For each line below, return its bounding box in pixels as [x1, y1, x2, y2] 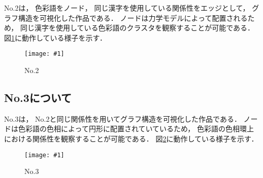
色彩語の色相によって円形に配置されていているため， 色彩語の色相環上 [18, 123, 254, 134]
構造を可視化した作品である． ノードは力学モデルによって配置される [18, 12, 248, 23]
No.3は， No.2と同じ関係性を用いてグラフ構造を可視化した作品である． [4, 113, 241, 124]
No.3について [4, 90, 72, 105]
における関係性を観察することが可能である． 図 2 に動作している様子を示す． [4, 133, 258, 144]
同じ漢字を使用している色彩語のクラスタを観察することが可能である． [20, 22, 255, 33]
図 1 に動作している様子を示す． [4, 32, 107, 43]
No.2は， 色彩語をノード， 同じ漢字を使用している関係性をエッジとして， [4, 3, 250, 13]
